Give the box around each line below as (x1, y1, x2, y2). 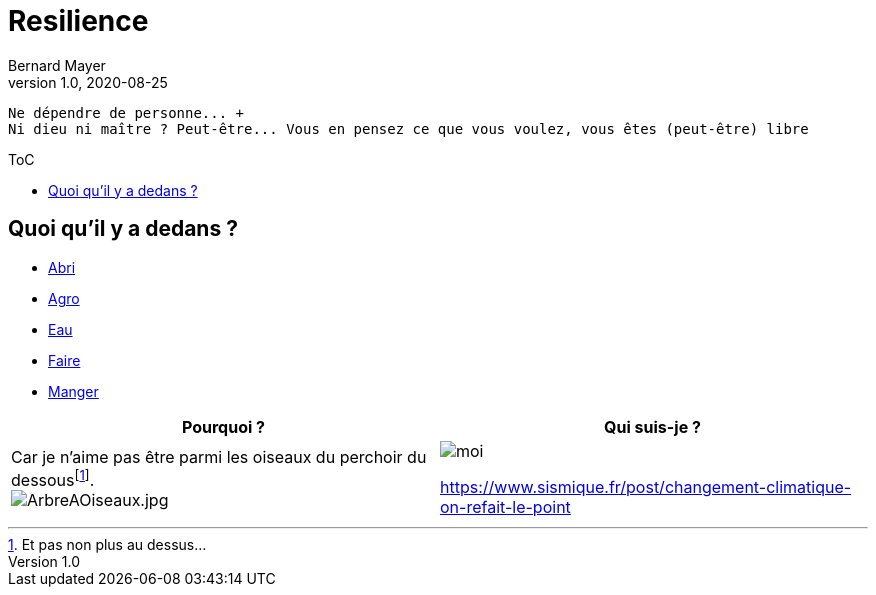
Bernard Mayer (8, 56, 106, 74)
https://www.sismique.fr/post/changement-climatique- (440, 476, 852, 497)
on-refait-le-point (440, 496, 571, 517)
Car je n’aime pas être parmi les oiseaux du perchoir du (11, 446, 427, 467)
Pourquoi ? (181, 416, 266, 437)
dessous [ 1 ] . (11, 466, 95, 491)
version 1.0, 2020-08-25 (8, 73, 168, 91)
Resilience (8, 4, 149, 38)
